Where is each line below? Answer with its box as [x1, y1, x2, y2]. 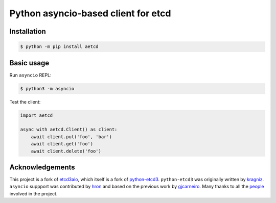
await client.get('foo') [31, 141, 94, 147]
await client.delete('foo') [31, 148, 102, 154]
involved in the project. [9, 190, 58, 196]
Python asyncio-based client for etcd [9, 8, 171, 19]
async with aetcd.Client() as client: [20, 126, 118, 133]
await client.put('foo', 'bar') [31, 134, 112, 140]
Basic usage [9, 59, 50, 67]
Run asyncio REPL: [9, 72, 52, 78]
